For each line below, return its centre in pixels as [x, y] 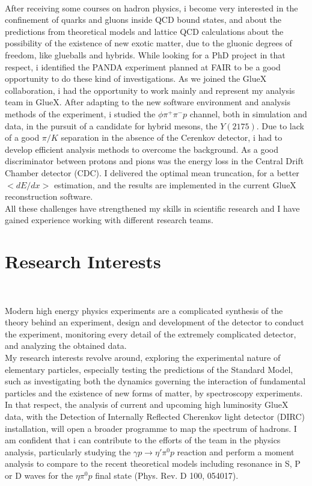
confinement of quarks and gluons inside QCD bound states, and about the [143, 20]
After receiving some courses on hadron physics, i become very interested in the [151, 8]
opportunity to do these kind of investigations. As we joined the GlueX [136, 78]
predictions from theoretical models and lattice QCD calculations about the [144, 31]
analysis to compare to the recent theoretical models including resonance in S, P [153, 463]
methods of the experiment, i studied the [80, 113]
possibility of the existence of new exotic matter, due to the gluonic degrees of [148, 43]
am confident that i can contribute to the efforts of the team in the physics [143, 440]
